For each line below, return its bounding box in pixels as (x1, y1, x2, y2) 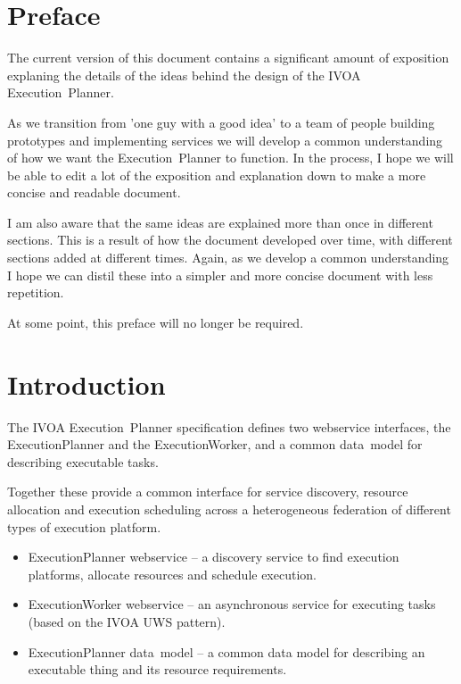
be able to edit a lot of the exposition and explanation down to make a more (7, 165, 426, 184)
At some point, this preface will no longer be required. (7, 313, 304, 331)
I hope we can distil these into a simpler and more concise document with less (7, 265, 433, 284)
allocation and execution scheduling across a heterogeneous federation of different (7, 499, 451, 518)
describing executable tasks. (7, 452, 159, 471)
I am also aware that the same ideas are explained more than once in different (7, 213, 433, 231)
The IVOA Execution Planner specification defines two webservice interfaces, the (7, 417, 451, 436)
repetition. (7, 283, 64, 302)
